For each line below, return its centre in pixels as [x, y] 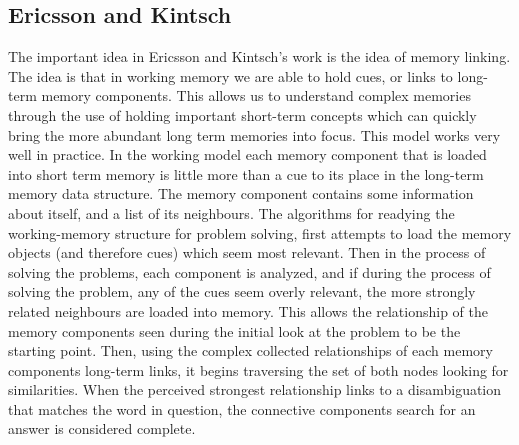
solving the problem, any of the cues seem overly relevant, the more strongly [242, 291]
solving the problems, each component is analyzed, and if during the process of [249, 271]
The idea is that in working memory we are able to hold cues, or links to [230, 75]
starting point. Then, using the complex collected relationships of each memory [250, 350]
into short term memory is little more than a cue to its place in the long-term [246, 173]
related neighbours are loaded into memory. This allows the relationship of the [248, 310]
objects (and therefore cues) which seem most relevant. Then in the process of [247, 252]
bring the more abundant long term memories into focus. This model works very [254, 134]
